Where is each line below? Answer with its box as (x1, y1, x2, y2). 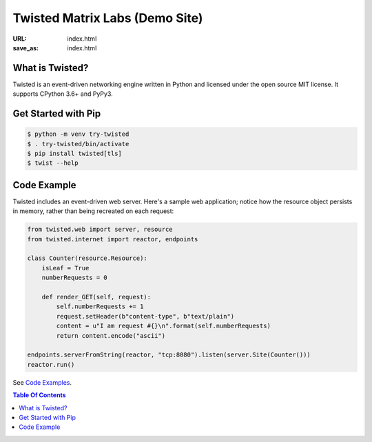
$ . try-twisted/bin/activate (27, 140, 130, 148)
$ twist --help (27, 159, 79, 167)
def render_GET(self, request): (41, 293, 152, 301)
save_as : (12, 43, 39, 52)
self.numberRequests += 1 (56, 303, 144, 310)
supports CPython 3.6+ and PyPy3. (12, 90, 113, 98)
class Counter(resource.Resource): (27, 254, 147, 262)
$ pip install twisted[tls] (27, 150, 122, 158)
